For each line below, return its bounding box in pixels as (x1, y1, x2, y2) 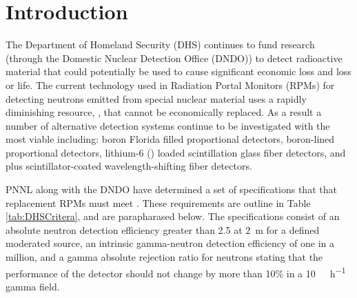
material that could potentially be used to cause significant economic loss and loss (6, 64, 351, 79)
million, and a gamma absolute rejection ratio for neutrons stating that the (6, 250, 323, 264)
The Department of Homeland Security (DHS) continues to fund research (6, 37, 315, 52)
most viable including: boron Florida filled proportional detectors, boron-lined (6, 132, 335, 146)
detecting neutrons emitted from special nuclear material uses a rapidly (6, 91, 307, 106)
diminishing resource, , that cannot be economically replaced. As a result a (6, 105, 322, 119)
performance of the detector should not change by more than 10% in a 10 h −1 (6, 264, 346, 280)
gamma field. (6, 279, 60, 293)
